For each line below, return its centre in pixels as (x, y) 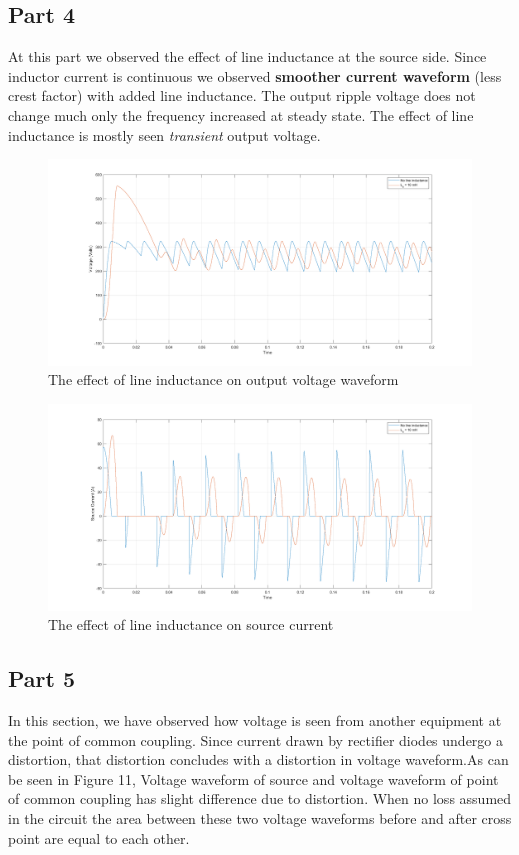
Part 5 (42, 678)
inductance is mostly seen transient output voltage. (164, 134)
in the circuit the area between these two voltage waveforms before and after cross (260, 817)
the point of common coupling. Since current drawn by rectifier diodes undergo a (256, 739)
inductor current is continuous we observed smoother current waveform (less (255, 75)
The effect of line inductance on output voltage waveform (223, 379)
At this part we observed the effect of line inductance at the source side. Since (247, 56)
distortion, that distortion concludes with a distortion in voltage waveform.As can (258, 759)
